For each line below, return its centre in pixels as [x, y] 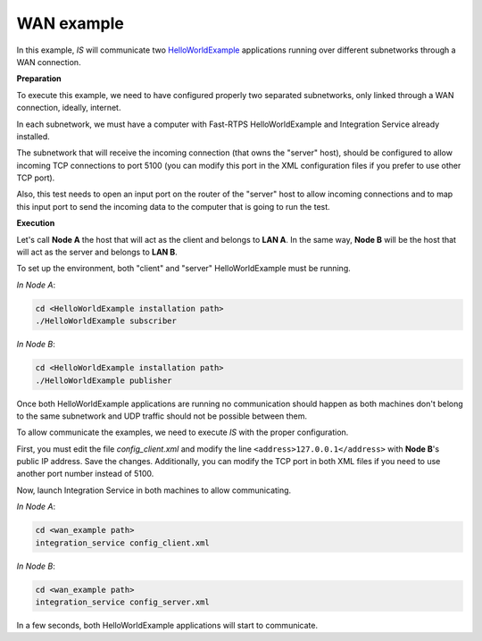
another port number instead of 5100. [85, 474]
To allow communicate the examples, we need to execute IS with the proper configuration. [183, 432]
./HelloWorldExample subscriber [106, 321]
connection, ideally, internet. [69, 108]
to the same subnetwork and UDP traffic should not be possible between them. [162, 416]
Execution [36, 223]
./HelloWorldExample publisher [104, 380]
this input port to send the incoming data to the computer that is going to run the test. [173, 206]
